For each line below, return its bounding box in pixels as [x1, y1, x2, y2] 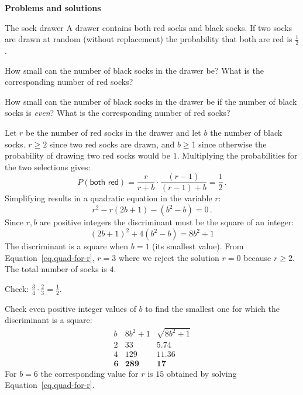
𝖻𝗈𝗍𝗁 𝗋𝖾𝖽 [89, 178, 119, 187]
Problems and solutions [5, 2, 101, 13]
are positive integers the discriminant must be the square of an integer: [39, 216, 294, 228]
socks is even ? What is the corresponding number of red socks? [5, 107, 230, 119]
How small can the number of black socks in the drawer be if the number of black [5, 95, 297, 107]
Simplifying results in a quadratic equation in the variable [5, 192, 212, 204]
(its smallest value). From [152, 240, 244, 252]
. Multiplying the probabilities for [177, 149, 298, 162]
